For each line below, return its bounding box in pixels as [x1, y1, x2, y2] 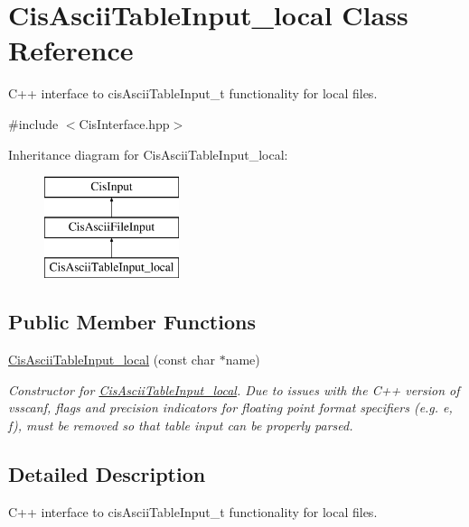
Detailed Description [8, 460, 206, 488]
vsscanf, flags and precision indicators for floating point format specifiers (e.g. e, [8, 398, 453, 417]
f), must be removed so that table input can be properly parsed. [8, 416, 353, 435]
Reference [8, 32, 134, 69]
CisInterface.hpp [79, 114, 170, 133]
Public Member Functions [8, 308, 256, 336]
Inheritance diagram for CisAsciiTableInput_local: [8, 144, 288, 163]
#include [8, 114, 59, 133]
